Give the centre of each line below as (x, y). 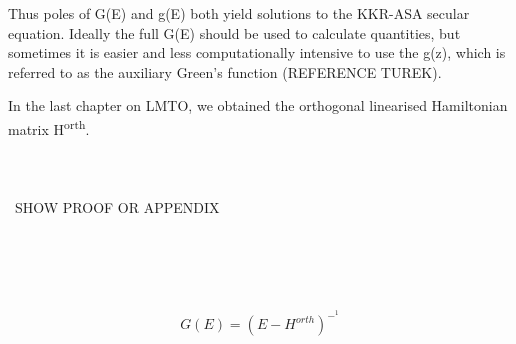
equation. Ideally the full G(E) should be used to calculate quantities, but (234, 32)
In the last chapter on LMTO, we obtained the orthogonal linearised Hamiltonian (258, 105)
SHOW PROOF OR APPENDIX (117, 207)
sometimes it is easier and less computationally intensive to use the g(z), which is (257, 52)
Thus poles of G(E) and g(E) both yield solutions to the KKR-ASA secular (239, 13)
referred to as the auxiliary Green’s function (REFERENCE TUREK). (225, 71)
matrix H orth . (49, 127)
